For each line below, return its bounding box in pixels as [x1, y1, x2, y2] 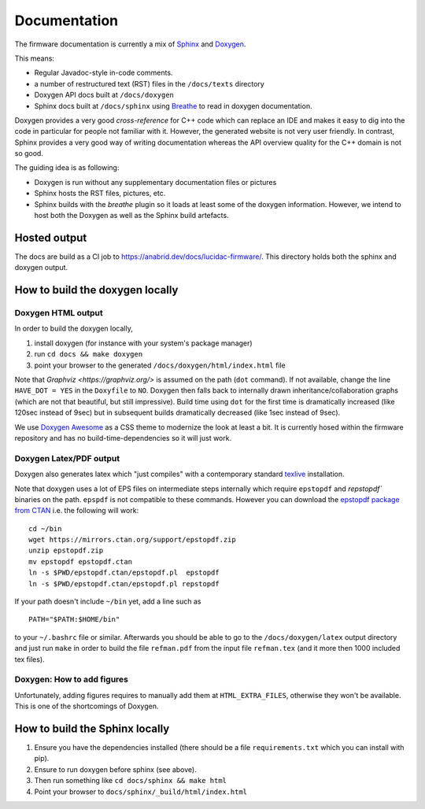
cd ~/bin [28, 524, 62, 533]
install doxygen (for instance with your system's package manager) [34, 338, 253, 348]
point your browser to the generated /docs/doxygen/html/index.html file [34, 360, 286, 370]
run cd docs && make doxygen [34, 349, 143, 359]
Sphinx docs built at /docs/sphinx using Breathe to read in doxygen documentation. [34, 101, 312, 110]
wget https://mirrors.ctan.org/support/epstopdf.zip [28, 535, 236, 545]
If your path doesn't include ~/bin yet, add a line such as [14, 597, 201, 606]
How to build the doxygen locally [14, 283, 179, 297]
